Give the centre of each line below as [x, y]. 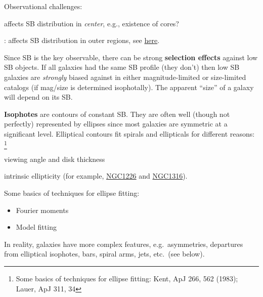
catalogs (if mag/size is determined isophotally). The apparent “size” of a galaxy [129, 87]
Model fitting [36, 227]
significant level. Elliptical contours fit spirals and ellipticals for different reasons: [129, 133]
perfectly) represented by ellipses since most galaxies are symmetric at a [116, 124]
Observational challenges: [43, 6]
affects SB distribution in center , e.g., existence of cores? [92, 23]
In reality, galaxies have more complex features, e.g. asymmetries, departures [124, 244]
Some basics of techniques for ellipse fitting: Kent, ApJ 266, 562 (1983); [127, 279]
